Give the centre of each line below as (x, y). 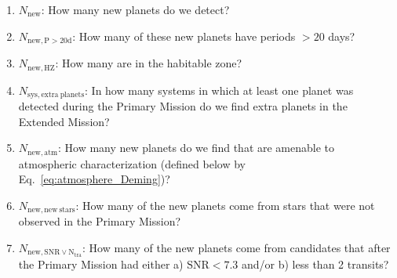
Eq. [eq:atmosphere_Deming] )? (94, 179)
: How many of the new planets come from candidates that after (237, 247)
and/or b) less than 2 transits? (315, 264)
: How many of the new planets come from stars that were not (225, 205)
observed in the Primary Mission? (100, 221)
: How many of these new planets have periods (184, 36)
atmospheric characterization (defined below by (132, 163)
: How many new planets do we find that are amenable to (197, 148)
